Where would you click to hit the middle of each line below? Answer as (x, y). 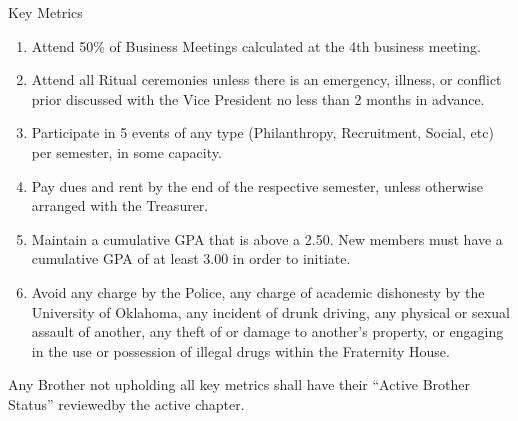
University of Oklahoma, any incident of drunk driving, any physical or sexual (270, 311)
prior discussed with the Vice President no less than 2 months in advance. (258, 98)
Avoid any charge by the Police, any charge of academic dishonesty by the (258, 291)
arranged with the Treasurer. (120, 205)
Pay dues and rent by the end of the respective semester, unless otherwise (257, 185)
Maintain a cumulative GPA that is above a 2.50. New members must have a (267, 238)
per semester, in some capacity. (126, 151)
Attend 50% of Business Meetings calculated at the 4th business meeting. (256, 45)
